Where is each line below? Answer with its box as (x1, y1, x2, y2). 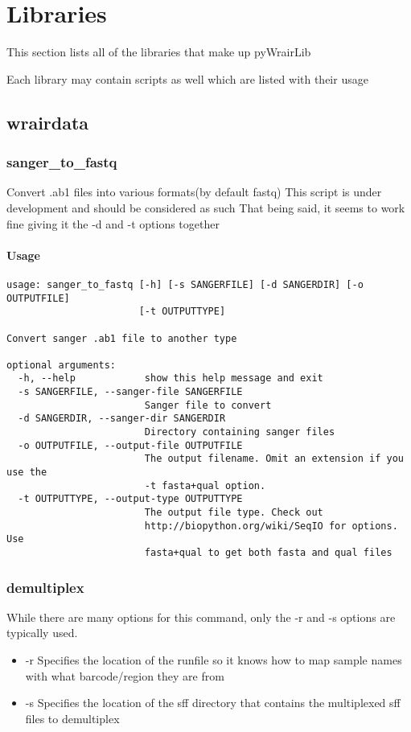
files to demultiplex (25, 709, 120, 726)
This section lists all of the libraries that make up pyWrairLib (6, 43, 311, 60)
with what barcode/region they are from (25, 667, 224, 684)
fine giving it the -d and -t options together (6, 215, 220, 232)
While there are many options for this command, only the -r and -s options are (6, 608, 396, 625)
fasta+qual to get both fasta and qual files (144, 547, 393, 559)
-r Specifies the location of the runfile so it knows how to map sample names (25, 652, 402, 668)
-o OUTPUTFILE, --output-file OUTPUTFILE (18, 439, 243, 451)
